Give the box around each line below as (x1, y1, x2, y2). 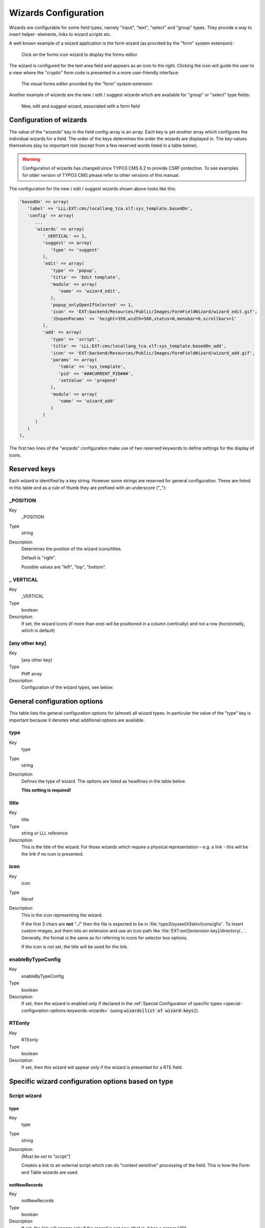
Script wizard (9, 1092, 42, 1099)
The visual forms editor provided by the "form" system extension (21, 81, 153, 86)
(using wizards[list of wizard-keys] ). (110, 1007, 200, 1013)
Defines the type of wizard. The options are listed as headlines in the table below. (21, 778, 186, 784)
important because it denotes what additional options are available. (9, 717, 145, 723)
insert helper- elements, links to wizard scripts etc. (9, 31, 112, 37)
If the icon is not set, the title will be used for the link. (21, 944, 129, 950)
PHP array (21, 670, 42, 676)
